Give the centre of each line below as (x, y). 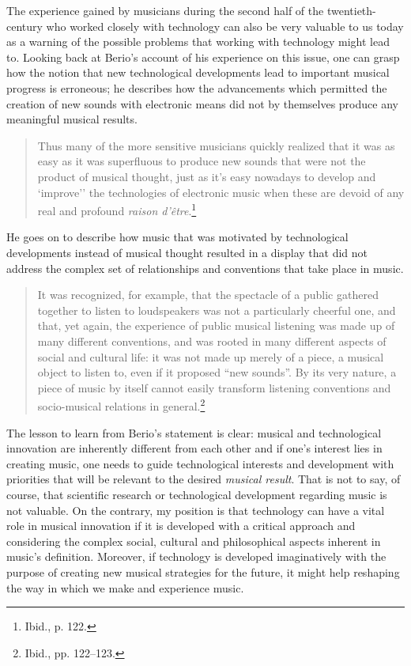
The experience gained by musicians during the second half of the (165, 10)
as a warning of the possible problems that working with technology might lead (198, 42)
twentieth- (351, 10)
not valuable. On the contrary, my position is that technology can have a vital (196, 510)
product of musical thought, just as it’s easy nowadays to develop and (207, 176)
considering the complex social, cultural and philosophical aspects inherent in (194, 541)
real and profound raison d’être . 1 (117, 209)
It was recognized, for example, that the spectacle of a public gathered (208, 295)
